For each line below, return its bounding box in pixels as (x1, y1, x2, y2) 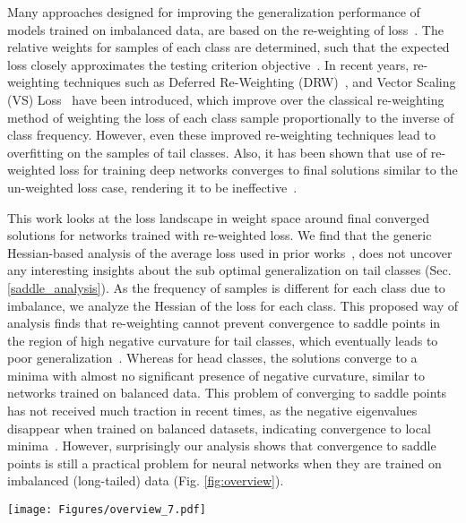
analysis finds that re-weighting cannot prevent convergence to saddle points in (7, 313, 441, 332)
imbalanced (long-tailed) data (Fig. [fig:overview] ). (7, 471, 284, 490)
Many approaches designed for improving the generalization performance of (7, 3, 420, 21)
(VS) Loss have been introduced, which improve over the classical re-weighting (7, 90, 444, 108)
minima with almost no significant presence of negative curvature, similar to (7, 365, 425, 384)
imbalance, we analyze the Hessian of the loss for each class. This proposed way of (7, 296, 459, 314)
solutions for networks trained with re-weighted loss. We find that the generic (7, 226, 432, 244)
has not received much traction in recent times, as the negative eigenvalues (7, 401, 418, 420)
